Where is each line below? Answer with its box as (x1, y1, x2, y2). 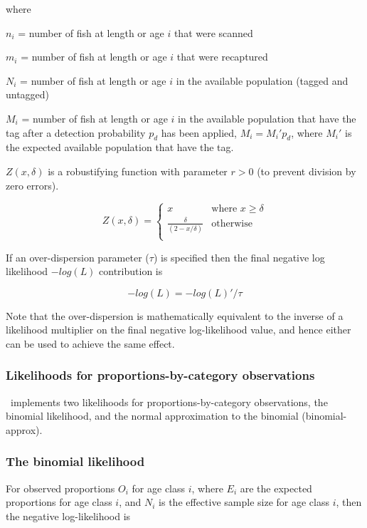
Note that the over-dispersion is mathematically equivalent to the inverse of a (6, 308, 344, 323)
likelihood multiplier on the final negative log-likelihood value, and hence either (6, 322, 351, 337)
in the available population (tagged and (176, 73, 349, 88)
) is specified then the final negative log (153, 249, 325, 264)
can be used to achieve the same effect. (6, 336, 175, 351)
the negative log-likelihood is (6, 508, 131, 523)
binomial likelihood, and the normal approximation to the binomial (6, 408, 299, 423)
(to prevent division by (257, 163, 356, 178)
